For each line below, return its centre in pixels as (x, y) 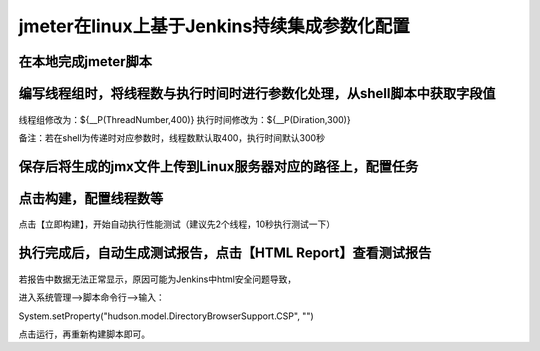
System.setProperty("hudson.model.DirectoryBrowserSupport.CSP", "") (166, 316)
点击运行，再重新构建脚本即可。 (84, 334)
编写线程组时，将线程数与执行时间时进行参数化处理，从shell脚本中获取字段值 (257, 93)
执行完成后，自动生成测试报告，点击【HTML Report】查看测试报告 (225, 253)
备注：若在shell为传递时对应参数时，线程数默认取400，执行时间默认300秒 (171, 137)
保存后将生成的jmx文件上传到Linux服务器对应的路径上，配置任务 (218, 166)
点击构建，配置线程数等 (91, 198)
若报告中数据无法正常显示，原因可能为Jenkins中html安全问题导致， (157, 279)
